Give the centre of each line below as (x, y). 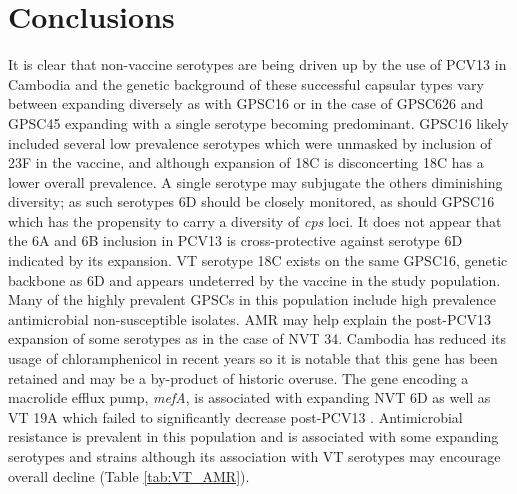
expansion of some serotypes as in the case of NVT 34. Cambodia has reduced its (257, 338)
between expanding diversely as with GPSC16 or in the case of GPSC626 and (246, 103)
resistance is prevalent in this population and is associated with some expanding (253, 436)
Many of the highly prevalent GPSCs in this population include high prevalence (252, 299)
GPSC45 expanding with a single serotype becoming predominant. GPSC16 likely (258, 122)
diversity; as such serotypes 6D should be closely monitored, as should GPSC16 (251, 201)
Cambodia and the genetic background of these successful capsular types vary (246, 83)
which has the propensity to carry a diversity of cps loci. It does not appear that (255, 220)
